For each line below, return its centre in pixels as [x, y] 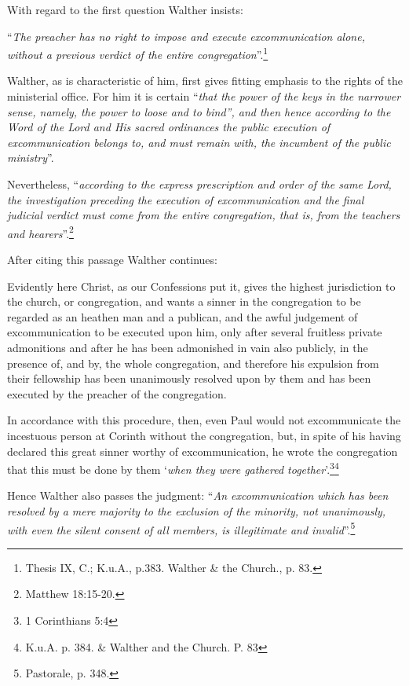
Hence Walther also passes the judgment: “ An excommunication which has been [198, 495]
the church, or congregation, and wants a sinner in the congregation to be [184, 301]
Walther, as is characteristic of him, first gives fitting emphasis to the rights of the [205, 81]
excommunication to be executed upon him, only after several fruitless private [195, 332]
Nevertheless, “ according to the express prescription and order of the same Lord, [199, 184]
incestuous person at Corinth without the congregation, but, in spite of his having [204, 435]
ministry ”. [31, 158]
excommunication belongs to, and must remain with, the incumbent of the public [199, 142]
